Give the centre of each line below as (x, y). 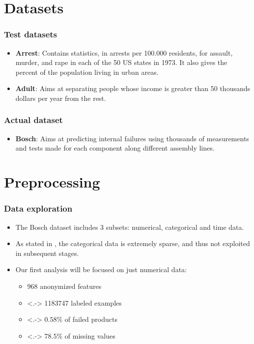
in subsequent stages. (47, 253)
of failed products (91, 319)
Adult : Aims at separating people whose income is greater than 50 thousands (133, 88)
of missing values (90, 335)
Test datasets (30, 34)
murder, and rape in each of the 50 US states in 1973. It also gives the (121, 62)
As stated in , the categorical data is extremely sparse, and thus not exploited (133, 243)
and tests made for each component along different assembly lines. (115, 148)
